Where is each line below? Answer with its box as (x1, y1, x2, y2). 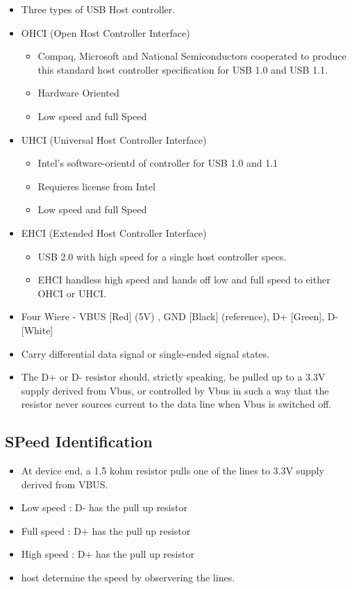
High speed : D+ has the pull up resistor (21, 547, 194, 561)
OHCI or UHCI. (37, 285, 107, 300)
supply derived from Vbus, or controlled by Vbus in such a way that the (21, 383, 329, 397)
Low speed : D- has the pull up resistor (21, 500, 187, 515)
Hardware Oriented (37, 85, 119, 100)
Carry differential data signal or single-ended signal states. (21, 346, 269, 360)
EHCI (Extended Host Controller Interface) (21, 225, 207, 240)
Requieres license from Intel (37, 179, 156, 193)
